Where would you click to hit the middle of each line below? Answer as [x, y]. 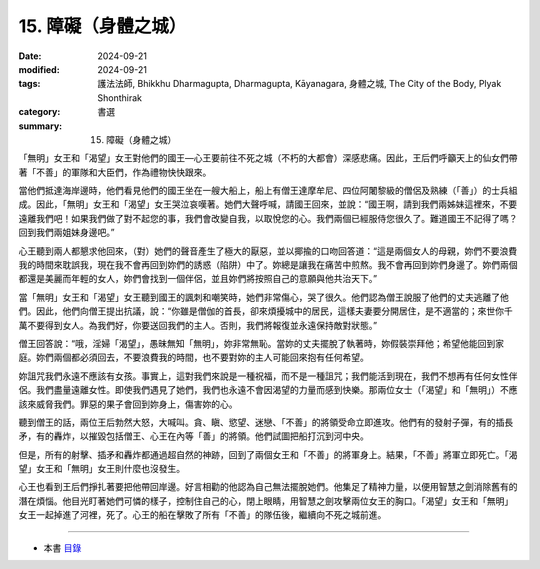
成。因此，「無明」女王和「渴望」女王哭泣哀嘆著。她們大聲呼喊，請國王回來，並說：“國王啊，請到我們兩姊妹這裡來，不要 [268, 204]
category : [39, 112]
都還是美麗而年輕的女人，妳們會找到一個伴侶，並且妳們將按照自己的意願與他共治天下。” [198, 279]
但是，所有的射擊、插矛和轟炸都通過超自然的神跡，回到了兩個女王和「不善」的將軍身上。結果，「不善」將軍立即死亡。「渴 [268, 454]
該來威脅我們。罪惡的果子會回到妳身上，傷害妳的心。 [128, 404]
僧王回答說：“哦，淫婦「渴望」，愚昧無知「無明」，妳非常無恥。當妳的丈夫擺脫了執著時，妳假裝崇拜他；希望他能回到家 [261, 343]
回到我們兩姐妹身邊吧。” [66, 232]
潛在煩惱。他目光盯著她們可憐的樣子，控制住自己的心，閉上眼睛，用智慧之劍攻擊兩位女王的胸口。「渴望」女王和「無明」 [266, 501]
